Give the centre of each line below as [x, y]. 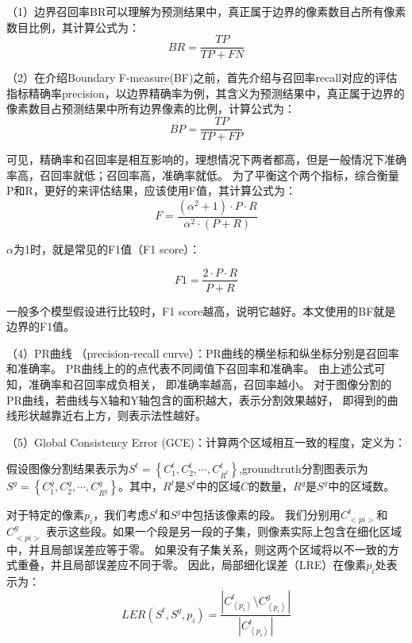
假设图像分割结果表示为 [67, 469]
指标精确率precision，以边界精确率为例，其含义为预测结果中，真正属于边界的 [206, 93]
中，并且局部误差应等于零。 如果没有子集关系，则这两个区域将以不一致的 [197, 549]
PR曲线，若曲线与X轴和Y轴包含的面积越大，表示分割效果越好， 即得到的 [197, 399]
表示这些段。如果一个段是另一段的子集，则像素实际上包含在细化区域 [224, 531]
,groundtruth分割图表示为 [304, 469]
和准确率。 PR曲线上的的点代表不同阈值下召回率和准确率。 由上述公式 [191, 368]
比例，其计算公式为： [84, 27]
